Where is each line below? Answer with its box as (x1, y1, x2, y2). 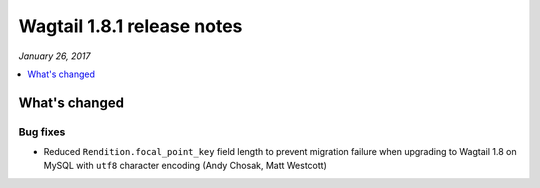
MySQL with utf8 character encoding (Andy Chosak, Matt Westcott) (43, 160, 327, 172)
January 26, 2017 (18, 50, 91, 62)
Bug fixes (18, 125, 66, 139)
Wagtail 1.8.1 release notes (18, 15, 243, 37)
